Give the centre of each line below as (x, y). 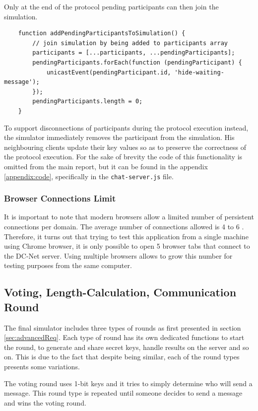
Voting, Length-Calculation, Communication (120, 292)
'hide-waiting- (199, 72)
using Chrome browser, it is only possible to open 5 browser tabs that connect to (127, 246)
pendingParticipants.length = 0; (88, 102)
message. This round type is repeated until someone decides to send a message (123, 393)
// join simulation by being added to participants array (130, 43)
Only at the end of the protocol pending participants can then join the (111, 6)
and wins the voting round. (45, 402)
